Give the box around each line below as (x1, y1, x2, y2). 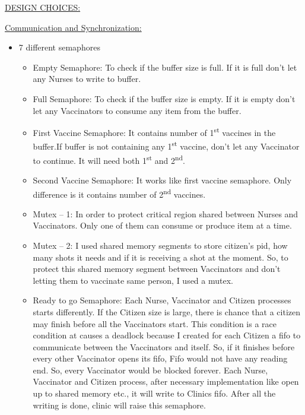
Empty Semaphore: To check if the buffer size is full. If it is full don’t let (33, 61, 297, 73)
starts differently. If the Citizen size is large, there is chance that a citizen (33, 305, 301, 318)
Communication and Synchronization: (5, 21, 142, 33)
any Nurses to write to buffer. (33, 72, 141, 85)
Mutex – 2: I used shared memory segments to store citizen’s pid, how (33, 239, 288, 251)
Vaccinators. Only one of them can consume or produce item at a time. (33, 219, 292, 232)
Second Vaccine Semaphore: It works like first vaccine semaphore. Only (33, 173, 292, 186)
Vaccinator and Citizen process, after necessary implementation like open (33, 375, 299, 388)
